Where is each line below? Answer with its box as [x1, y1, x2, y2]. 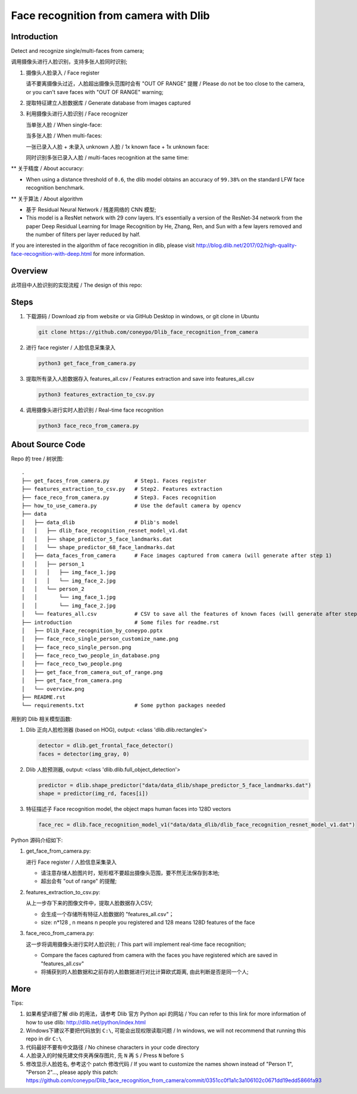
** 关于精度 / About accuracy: [11, 165, 84, 172]
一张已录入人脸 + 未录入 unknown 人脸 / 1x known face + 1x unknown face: [26, 143, 209, 150]
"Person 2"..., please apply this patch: [26, 1068, 118, 1076]
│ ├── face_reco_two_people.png [21, 660, 122, 667]
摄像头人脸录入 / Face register [26, 69, 100, 76]
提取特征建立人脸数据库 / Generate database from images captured [26, 99, 191, 106]
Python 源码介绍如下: [11, 836, 63, 844]
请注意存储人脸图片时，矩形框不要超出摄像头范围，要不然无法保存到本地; [40, 869, 220, 877]
